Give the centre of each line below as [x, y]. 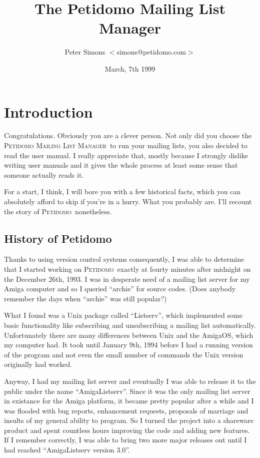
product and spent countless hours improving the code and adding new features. [127, 430]
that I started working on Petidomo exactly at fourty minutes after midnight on [127, 269]
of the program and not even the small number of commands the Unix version [124, 354]
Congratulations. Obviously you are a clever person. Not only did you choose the [128, 135]
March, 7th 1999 [130, 68]
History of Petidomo [58, 238]
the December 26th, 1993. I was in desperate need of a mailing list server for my [127, 279]
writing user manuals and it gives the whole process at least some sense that [121, 165]
